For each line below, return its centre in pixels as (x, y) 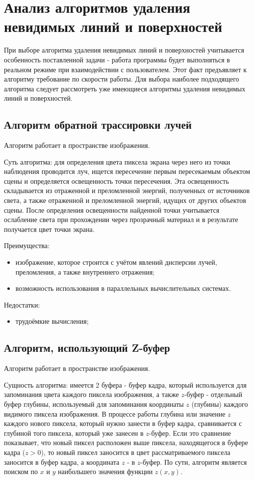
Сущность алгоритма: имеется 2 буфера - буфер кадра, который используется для (125, 384)
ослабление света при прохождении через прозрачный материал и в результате (121, 219)
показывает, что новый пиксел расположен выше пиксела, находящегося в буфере (126, 442)
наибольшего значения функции (105, 471)
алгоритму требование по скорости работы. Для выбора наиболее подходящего (122, 79)
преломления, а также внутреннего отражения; (85, 271)
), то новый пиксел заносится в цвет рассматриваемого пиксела (136, 452)
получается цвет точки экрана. (49, 229)
